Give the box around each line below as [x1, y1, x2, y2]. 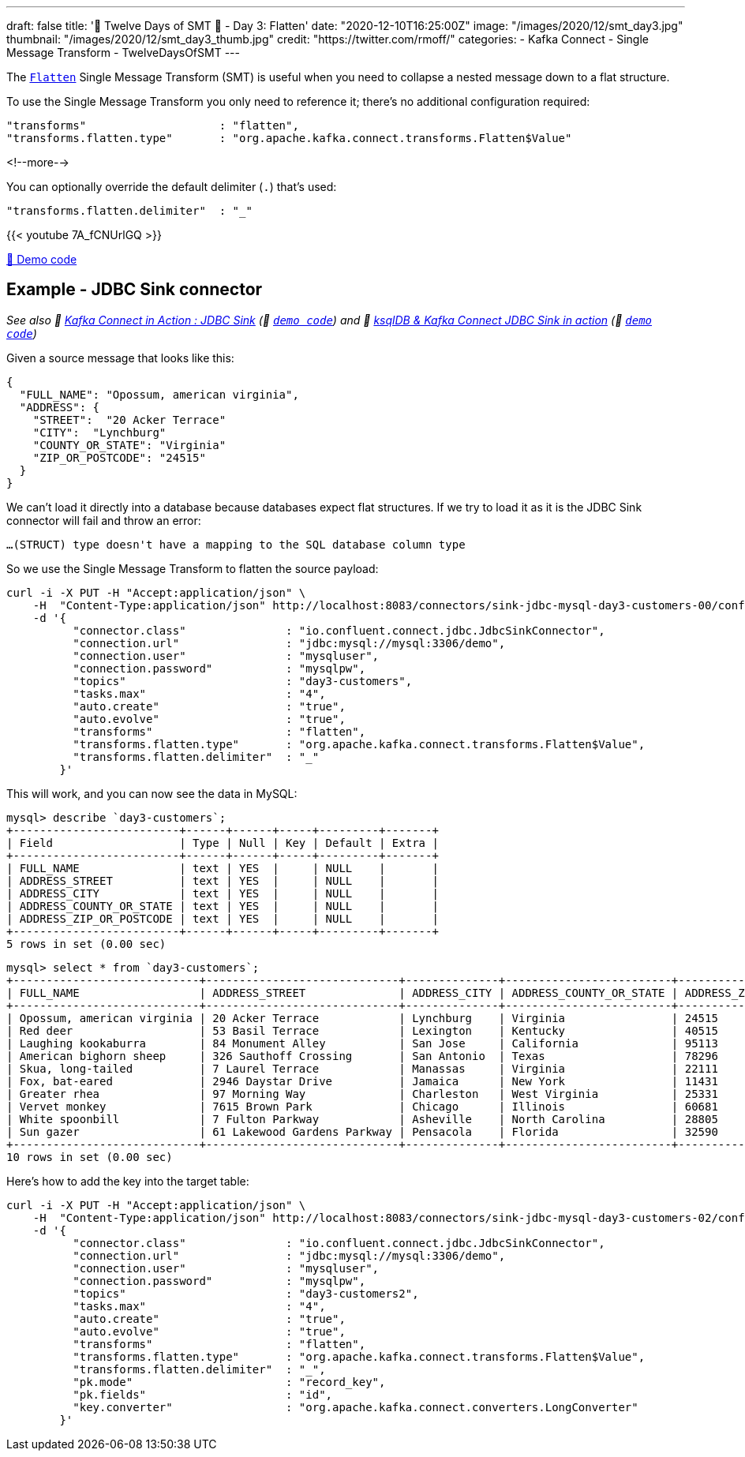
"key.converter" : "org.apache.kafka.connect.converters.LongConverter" [73, 1400, 638, 1414]
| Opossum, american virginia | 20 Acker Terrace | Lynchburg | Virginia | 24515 [6, 1011, 718, 1024]
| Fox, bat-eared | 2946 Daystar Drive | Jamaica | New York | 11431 [6, 1074, 718, 1088]
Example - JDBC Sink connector [6, 279, 263, 300]
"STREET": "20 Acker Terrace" [32, 413, 226, 426]
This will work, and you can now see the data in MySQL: [6, 786, 298, 800]
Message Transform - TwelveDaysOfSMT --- [6, 46, 240, 59]
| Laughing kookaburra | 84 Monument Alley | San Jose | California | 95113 [6, 1036, 718, 1050]
